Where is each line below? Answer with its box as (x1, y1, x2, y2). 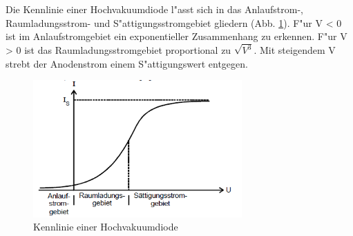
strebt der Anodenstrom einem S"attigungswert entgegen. (6, 56, 248, 70)
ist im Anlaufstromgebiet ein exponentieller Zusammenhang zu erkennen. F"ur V (6, 29, 347, 43)
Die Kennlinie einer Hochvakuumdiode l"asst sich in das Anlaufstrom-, (6, 2, 303, 16)
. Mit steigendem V (254, 43, 336, 57)
